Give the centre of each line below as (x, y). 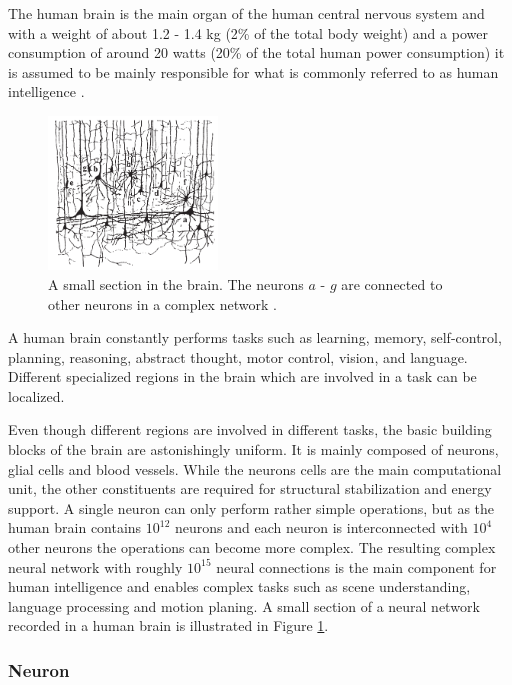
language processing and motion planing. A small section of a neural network (244, 605)
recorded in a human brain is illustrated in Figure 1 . (168, 625)
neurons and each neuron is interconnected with (321, 527)
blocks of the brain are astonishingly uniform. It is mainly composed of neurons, (253, 449)
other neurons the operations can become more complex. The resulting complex (252, 547)
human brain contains (75, 527)
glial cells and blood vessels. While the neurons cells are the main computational (255, 468)
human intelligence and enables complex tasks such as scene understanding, (239, 586)
